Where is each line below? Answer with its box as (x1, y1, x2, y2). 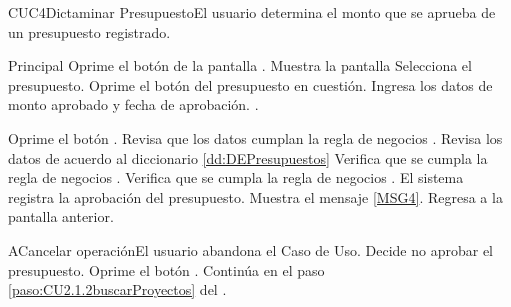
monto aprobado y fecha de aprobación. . (8, 94, 259, 115)
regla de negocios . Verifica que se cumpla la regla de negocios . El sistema (8, 167, 464, 188)
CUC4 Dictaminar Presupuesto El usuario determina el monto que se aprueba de (8, 2, 496, 22)
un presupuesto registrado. (8, 21, 171, 42)
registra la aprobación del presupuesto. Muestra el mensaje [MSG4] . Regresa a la (8, 186, 503, 207)
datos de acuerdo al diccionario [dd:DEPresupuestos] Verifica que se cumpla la (8, 147, 488, 168)
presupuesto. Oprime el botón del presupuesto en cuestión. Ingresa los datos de (8, 74, 493, 95)
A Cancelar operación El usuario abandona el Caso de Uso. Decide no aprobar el (8, 239, 493, 260)
